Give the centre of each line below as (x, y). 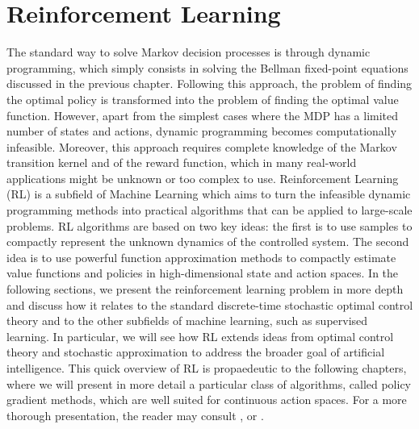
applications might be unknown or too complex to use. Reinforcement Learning (203, 178)
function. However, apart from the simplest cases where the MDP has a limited (203, 115)
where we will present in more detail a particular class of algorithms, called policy (209, 383)
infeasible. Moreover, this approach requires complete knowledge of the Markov (202, 146)
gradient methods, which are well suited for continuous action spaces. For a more (207, 400)
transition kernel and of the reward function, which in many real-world (182, 162)
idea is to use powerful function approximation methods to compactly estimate (201, 257)
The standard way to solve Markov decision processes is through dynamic (189, 52)
